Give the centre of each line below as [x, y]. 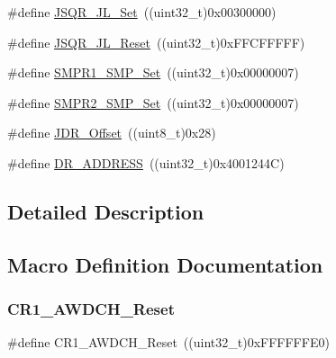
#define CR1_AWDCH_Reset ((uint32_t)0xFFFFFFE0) [168, 342]
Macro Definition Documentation [165, 264]
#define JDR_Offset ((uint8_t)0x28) [112, 133]
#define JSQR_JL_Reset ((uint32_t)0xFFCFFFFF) [156, 42]
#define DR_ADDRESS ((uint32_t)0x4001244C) [146, 162]
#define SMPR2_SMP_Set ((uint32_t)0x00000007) [153, 102]
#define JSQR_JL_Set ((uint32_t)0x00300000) [142, 12]
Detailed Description [106, 211]
